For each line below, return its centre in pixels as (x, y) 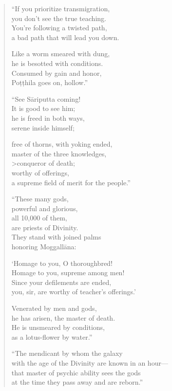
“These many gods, (40, 199)
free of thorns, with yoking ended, (62, 144)
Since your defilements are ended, (61, 282)
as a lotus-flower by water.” (52, 337)
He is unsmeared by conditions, (58, 327)
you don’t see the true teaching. (59, 18)
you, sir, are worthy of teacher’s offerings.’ (74, 292)
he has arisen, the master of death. (63, 317)
